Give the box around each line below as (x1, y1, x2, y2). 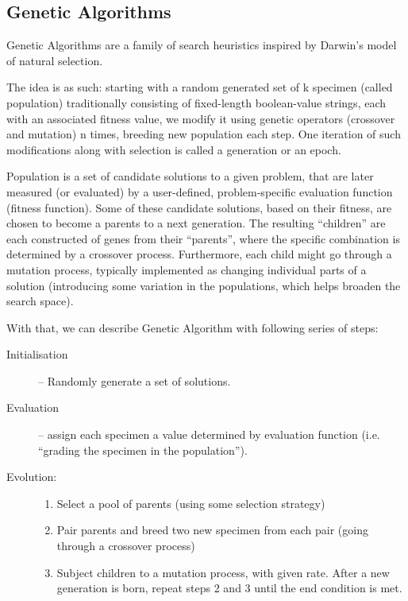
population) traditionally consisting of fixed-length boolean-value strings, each (6, 94, 387, 111)
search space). (6, 293, 74, 309)
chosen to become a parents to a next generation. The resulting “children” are (6, 215, 386, 231)
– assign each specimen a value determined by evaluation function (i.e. (38, 426, 380, 443)
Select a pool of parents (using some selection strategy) (56, 494, 325, 511)
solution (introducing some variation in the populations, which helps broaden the (6, 277, 401, 293)
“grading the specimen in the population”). (38, 441, 248, 458)
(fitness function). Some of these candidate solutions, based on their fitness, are (6, 199, 392, 215)
